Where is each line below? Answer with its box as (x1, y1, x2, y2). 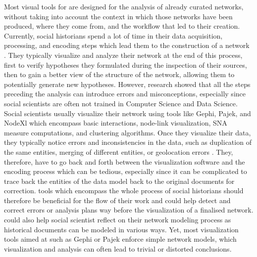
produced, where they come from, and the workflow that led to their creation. (4, 21, 240, 31)
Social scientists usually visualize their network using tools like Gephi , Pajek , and (4, 108, 251, 118)
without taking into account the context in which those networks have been (4, 11, 233, 21)
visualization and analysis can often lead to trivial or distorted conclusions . (4, 243, 232, 254)
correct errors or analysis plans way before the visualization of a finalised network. (4, 205, 254, 215)
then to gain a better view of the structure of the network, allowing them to (4, 69, 235, 80)
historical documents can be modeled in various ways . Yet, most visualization (4, 224, 239, 234)
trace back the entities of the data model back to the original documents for (4, 175, 235, 186)
